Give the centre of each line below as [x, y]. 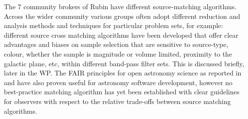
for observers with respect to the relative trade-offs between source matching [117, 101]
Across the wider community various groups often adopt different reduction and [122, 16]
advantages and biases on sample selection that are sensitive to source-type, [116, 44]
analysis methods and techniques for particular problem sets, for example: [114, 25]
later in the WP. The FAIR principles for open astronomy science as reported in [123, 73]
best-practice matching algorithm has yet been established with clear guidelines [122, 92]
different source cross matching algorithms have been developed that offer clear [121, 35]
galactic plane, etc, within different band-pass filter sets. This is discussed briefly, [124, 63]
